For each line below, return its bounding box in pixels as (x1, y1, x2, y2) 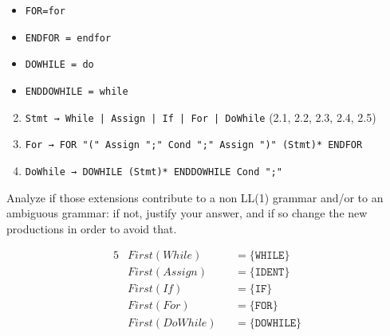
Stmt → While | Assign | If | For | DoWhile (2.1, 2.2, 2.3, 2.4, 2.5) (25, 108, 376, 125)
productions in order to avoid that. (6, 220, 177, 236)
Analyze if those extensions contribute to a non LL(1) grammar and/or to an (6, 189, 384, 205)
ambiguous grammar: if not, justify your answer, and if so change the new (6, 205, 368, 221)
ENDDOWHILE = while (25, 85, 128, 97)
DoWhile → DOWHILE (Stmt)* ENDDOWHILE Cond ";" (25, 166, 282, 178)
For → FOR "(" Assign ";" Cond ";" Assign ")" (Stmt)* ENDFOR (25, 139, 363, 151)
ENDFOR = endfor (25, 32, 112, 44)
